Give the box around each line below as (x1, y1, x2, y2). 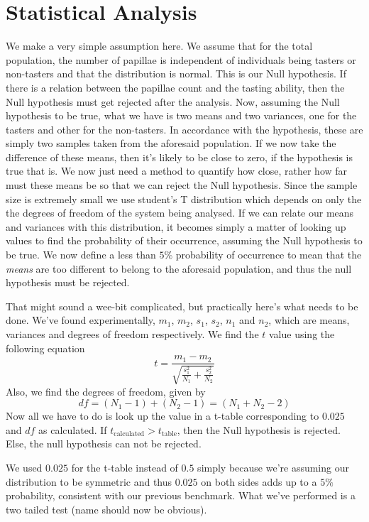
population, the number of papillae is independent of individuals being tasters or (6, 52, 356, 67)
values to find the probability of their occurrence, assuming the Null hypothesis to (6, 233, 363, 248)
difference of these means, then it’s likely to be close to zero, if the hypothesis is (6, 149, 353, 164)
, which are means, (268, 312, 350, 327)
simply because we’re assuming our (197, 460, 349, 475)
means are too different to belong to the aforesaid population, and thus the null (6, 261, 352, 276)
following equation (6, 340, 85, 355)
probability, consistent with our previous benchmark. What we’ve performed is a (6, 488, 356, 503)
